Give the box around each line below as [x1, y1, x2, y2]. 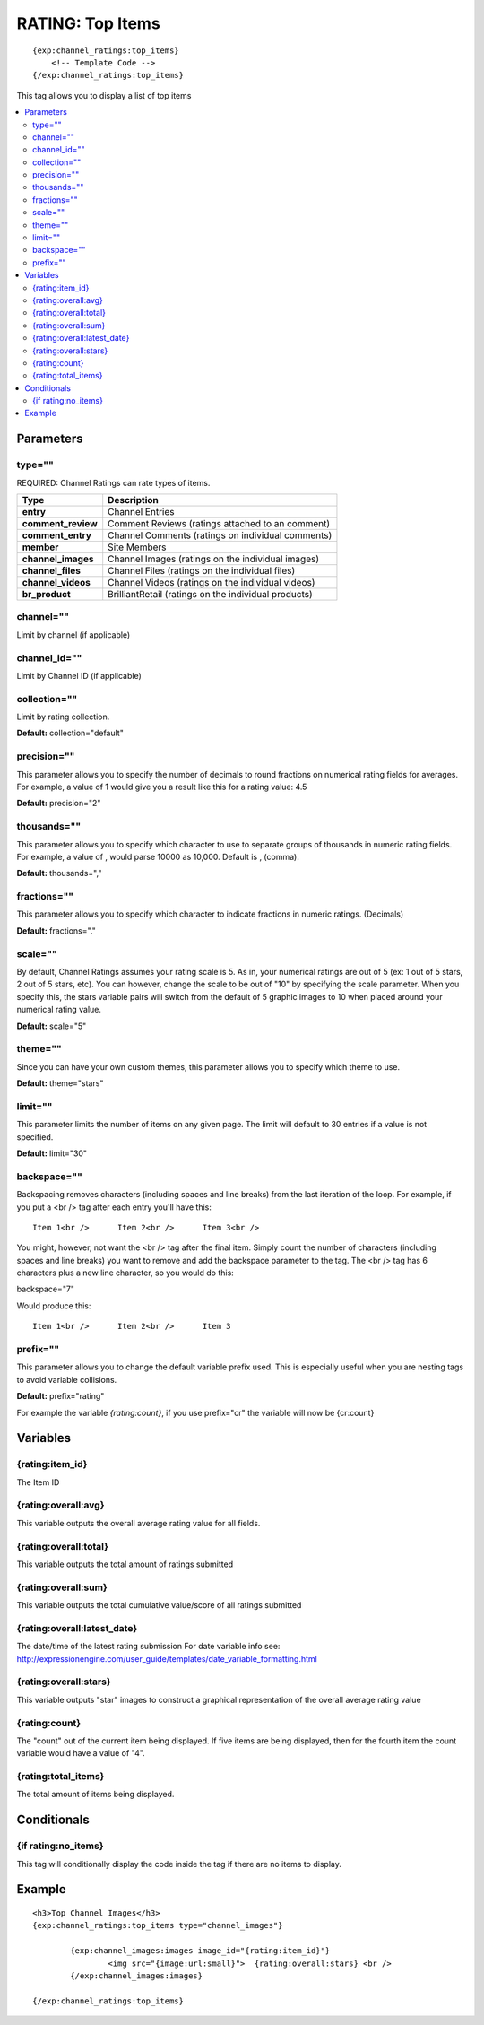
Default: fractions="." [16, 925, 96, 936]
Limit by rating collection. [16, 711, 110, 722]
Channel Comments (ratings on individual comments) [108, 529, 333, 542]
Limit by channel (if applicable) [16, 629, 131, 640]
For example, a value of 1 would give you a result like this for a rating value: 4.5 [16, 781, 307, 792]
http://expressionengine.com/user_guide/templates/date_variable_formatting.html [16, 1653, 317, 1664]
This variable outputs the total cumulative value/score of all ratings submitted [16, 1600, 302, 1611]
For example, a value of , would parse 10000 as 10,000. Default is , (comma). [16, 851, 299, 862]
